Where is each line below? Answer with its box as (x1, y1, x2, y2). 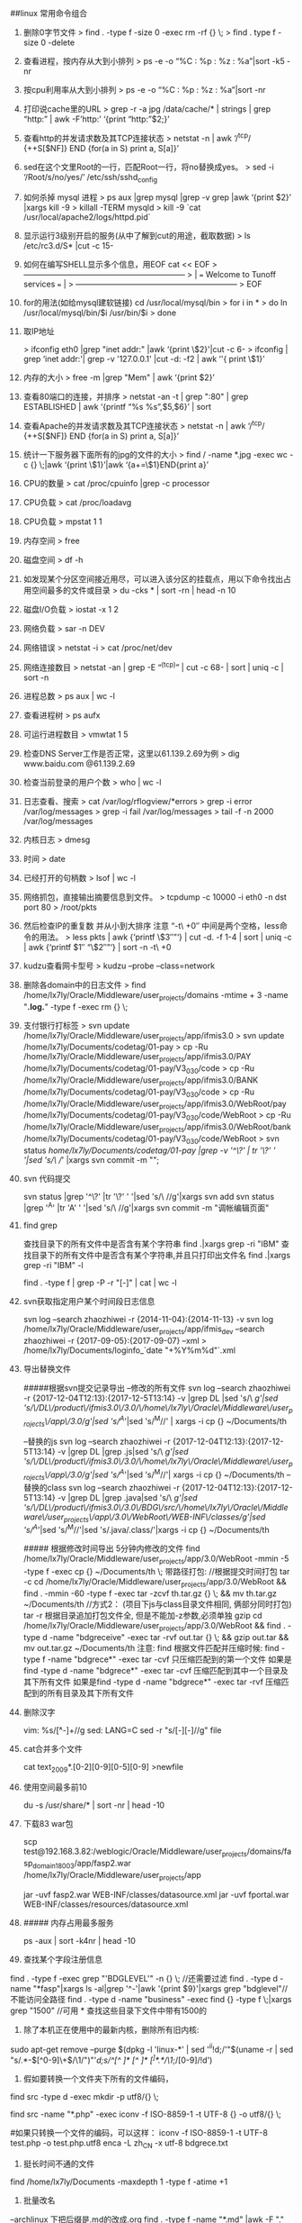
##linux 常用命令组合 (10, 8, 88, 18)
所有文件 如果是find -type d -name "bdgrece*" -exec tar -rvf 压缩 (39, 1676, 282, 1687)
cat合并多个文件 (22, 1743, 84, 1754)
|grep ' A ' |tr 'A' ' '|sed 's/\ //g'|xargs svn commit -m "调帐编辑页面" (22, 1201, 270, 1213)
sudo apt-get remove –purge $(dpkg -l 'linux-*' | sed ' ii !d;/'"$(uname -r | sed (10, 2042, 294, 2055)
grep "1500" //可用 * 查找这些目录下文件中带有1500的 (10, 2005, 208, 2016)
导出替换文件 (22, 1364, 71, 1375)
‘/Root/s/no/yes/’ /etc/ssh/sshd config (22, 171, 158, 185)
